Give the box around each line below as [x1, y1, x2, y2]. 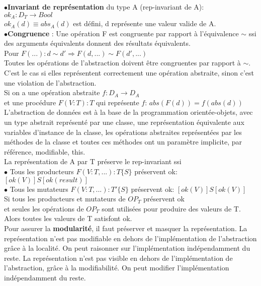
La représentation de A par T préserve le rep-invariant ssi [4, 156, 182, 167]
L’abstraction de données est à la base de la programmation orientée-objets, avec [4, 107, 253, 117]
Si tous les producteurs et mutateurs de [4, 193, 126, 204]
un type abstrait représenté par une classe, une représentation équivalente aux [4, 116, 244, 127]
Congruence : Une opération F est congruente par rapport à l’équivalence [8, 28, 239, 38]
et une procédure [4, 97, 56, 107]
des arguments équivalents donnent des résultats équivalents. [4, 38, 191, 48]
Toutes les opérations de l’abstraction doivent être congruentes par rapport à [4, 57, 241, 68]
